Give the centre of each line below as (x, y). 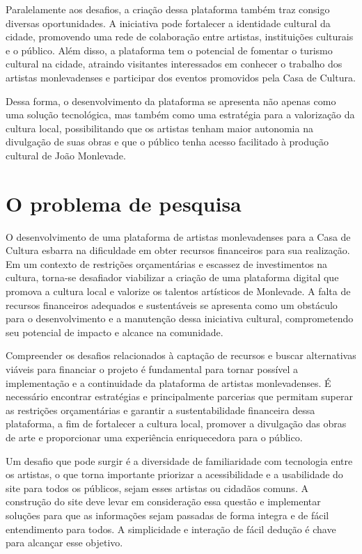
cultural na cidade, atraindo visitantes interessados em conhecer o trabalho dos (174, 64)
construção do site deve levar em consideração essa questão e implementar (163, 501)
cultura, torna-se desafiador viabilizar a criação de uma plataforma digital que (172, 277)
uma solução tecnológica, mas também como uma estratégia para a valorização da (180, 114)
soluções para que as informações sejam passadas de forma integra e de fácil (167, 515)
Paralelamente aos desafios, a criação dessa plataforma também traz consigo (168, 9)
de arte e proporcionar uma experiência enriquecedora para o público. (154, 437)
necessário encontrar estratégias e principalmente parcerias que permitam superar (179, 396)
